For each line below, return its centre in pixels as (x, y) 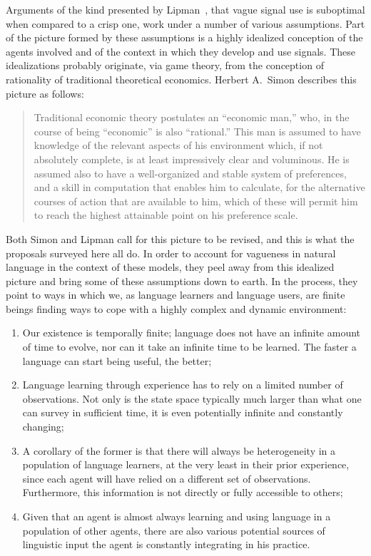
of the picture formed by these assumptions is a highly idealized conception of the (184, 37)
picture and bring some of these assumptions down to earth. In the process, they (182, 280)
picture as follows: (45, 93)
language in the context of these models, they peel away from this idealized (170, 267)
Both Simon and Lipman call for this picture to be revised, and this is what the (180, 238)
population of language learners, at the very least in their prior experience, (186, 464)
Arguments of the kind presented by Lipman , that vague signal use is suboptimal (185, 9)
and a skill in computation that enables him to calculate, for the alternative (199, 187)
